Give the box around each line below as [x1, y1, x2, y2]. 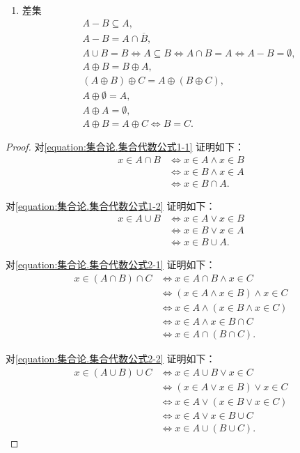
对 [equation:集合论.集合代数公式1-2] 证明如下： [6, 198, 216, 213]
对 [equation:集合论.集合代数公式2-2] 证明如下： [6, 351, 216, 366]
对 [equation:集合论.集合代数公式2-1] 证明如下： [6, 257, 216, 272]
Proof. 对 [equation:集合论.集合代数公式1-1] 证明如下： [6, 139, 244, 154]
